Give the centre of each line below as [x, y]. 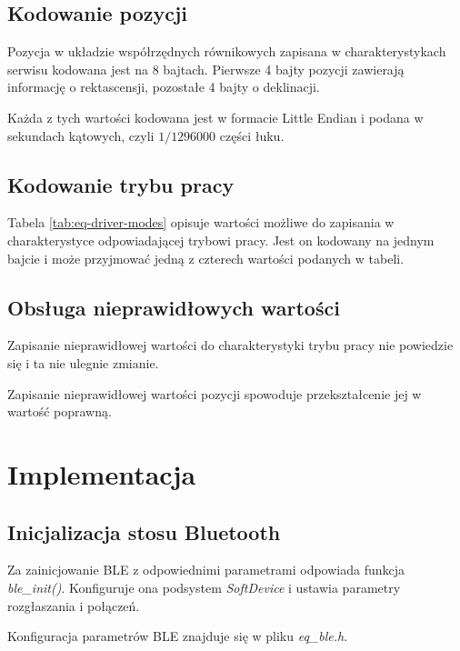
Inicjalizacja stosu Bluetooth [144, 531]
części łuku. [252, 135]
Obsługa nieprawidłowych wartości [174, 307]
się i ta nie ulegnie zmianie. [83, 362]
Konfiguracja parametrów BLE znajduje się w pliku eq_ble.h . [178, 636]
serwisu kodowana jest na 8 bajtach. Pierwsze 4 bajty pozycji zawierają [206, 69]
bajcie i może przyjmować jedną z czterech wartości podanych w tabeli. [206, 258]
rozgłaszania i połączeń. [74, 605]
